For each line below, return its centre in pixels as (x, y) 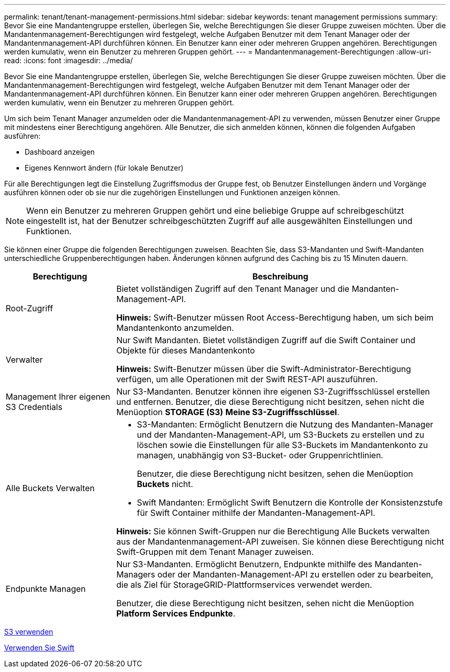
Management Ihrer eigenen (58, 397)
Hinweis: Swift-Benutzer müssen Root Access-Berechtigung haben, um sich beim (275, 318)
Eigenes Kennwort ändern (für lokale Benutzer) (104, 168)
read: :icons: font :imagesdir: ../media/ (69, 60)
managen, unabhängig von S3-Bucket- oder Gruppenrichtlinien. (260, 455)
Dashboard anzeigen (60, 152)
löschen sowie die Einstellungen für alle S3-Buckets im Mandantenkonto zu (283, 445)
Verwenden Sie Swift (39, 648)
